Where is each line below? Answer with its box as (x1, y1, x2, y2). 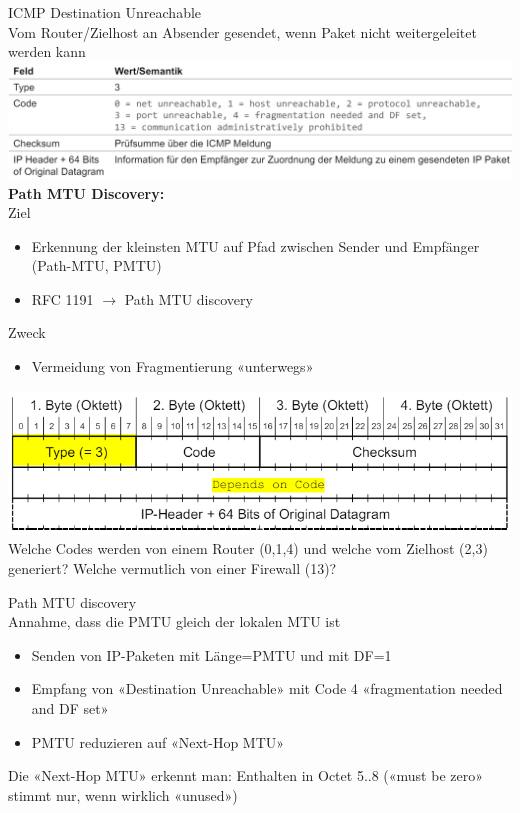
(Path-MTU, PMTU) (31, 255, 162, 276)
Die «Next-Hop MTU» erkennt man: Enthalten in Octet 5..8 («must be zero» (8, 765, 483, 786)
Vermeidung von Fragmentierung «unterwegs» (31, 356, 314, 377)
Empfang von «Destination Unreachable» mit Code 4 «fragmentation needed (31, 678, 503, 699)
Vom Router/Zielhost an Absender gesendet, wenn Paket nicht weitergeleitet (8, 21, 477, 42)
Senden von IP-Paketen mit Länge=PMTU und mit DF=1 (31, 644, 392, 665)
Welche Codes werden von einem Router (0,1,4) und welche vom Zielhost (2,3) (8, 538, 488, 559)
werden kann (8, 41, 86, 62)
